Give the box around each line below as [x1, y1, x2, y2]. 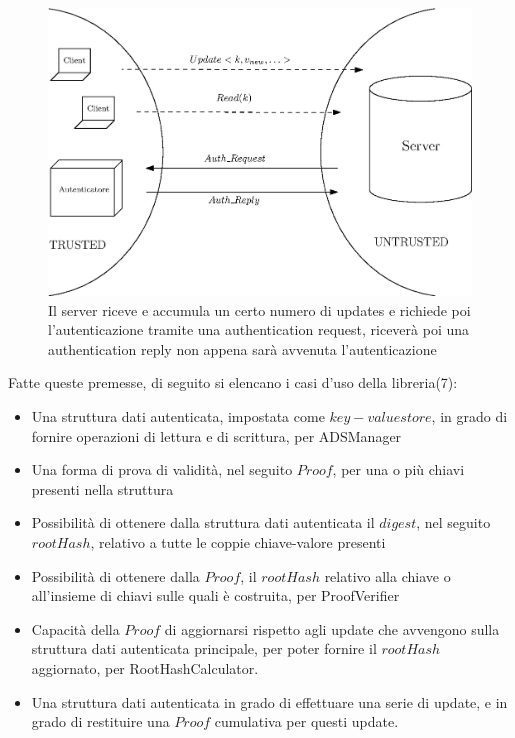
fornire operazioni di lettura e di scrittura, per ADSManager [31, 425, 402, 446]
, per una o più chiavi [332, 459, 465, 480]
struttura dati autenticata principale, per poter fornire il [31, 638, 377, 659]
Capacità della [31, 618, 120, 639]
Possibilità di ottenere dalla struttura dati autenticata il [31, 512, 375, 533]
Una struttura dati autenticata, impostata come [31, 406, 325, 427]
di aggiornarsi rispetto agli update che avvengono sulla [164, 618, 500, 639]
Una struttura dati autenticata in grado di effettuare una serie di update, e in [31, 691, 508, 712]
